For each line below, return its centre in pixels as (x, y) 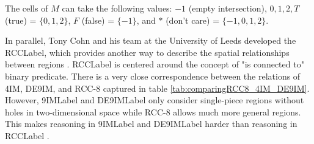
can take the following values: (117, 8)
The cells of (27, 8)
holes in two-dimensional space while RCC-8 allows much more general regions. (153, 111)
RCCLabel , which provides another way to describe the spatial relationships (147, 52)
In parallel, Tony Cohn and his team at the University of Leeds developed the (151, 40)
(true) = (21, 20)
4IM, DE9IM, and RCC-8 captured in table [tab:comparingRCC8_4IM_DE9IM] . (157, 88)
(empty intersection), (228, 8)
